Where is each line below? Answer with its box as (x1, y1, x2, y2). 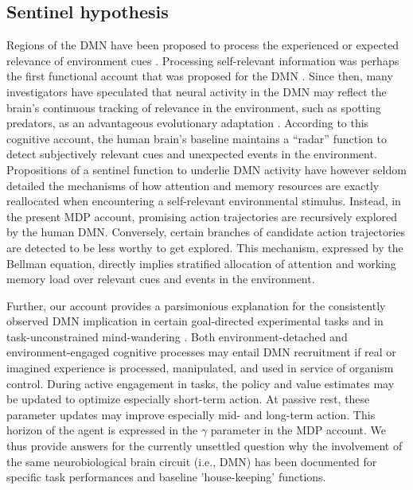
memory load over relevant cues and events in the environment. (6, 270, 315, 287)
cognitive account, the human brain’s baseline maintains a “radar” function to (6, 130, 387, 146)
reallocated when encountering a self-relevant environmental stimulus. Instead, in (6, 192, 401, 209)
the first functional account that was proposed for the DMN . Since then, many (6, 68, 393, 84)
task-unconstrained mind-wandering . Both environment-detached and (6, 328, 348, 344)
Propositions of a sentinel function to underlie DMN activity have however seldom (6, 161, 407, 177)
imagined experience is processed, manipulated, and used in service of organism (6, 360, 394, 376)
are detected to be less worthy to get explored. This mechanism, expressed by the (6, 239, 403, 255)
